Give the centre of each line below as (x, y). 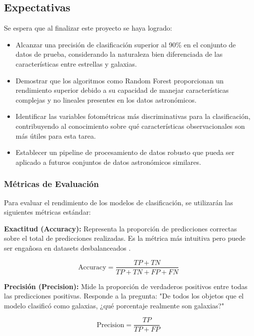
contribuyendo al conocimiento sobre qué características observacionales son (130, 126)
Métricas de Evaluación (51, 184)
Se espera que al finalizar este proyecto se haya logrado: (88, 28)
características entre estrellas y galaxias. (76, 63)
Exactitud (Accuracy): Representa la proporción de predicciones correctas (121, 228)
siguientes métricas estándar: (47, 212)
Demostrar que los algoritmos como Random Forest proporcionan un (120, 80)
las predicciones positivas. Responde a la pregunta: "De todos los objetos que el (124, 296)
